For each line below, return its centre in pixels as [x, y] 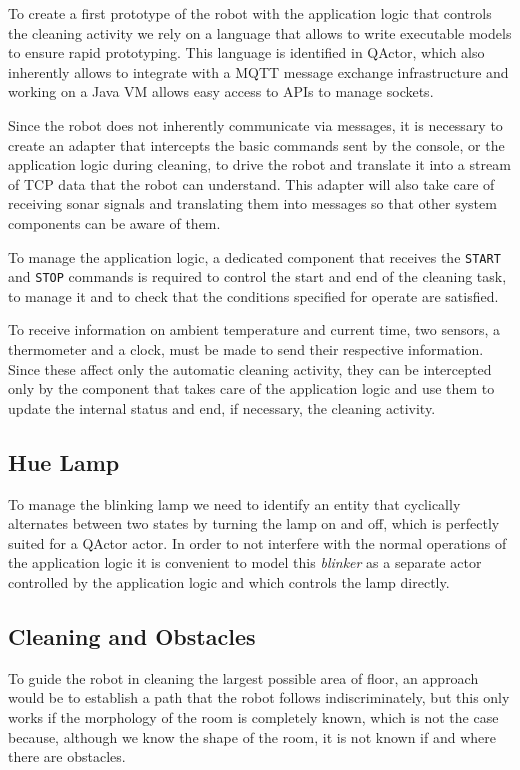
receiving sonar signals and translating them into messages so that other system [252, 203]
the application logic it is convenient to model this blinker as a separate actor [245, 562]
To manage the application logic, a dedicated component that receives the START [254, 256]
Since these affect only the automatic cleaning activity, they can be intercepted [250, 368]
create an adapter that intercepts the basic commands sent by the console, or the [256, 144]
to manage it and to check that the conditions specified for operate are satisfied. [253, 295]
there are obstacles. [67, 756]
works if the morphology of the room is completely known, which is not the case [253, 716]
